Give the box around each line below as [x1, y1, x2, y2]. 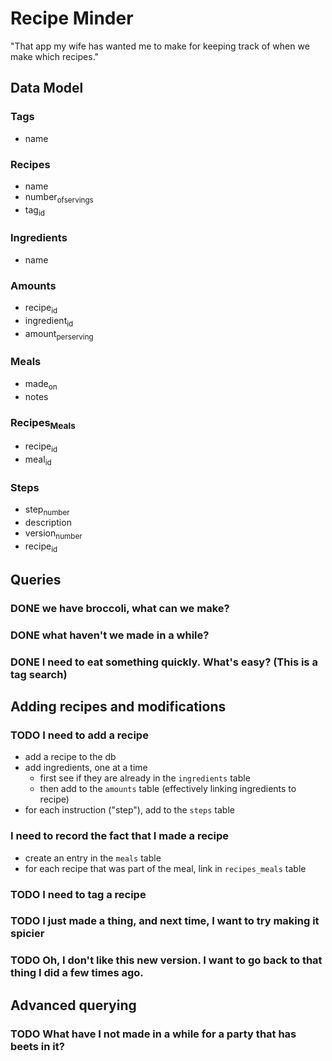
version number [24, 527, 83, 541]
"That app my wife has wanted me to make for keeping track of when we [10, 40, 310, 52]
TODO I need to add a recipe [10, 728, 149, 742]
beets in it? [10, 1039, 65, 1053]
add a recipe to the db [24, 751, 117, 763]
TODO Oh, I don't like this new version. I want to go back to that [10, 953, 323, 967]
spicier [10, 927, 45, 941]
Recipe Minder [10, 7, 134, 30]
